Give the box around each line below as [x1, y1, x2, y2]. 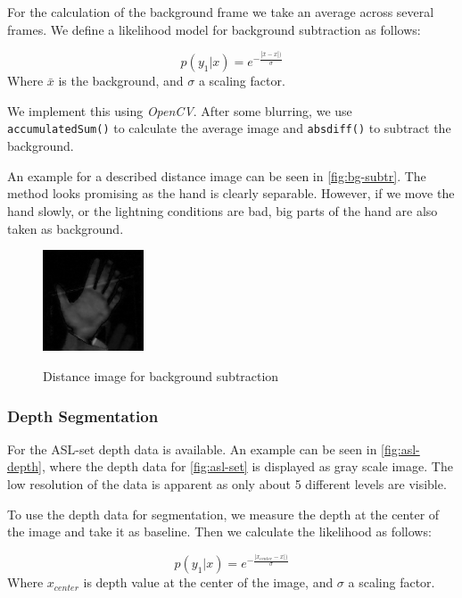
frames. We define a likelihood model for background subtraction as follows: [7, 20, 421, 38]
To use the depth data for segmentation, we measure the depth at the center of [7, 504, 440, 523]
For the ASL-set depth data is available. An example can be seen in [7, 439, 377, 458]
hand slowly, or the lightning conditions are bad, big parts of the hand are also [7, 201, 438, 220]
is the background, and [58, 71, 184, 90]
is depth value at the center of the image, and [83, 573, 334, 592]
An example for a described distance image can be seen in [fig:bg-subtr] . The [7, 166, 426, 185]
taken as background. [7, 219, 124, 237]
